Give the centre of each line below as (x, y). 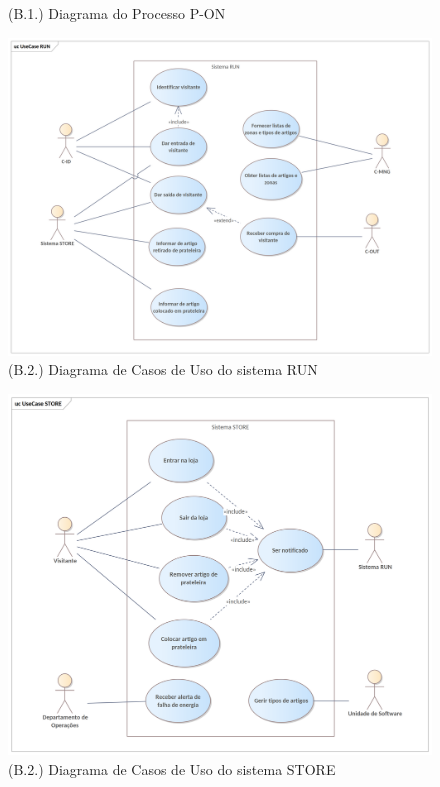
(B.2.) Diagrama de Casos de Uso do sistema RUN (163, 369)
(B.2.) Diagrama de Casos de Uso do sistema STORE (172, 768)
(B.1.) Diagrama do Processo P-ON (117, 13)
